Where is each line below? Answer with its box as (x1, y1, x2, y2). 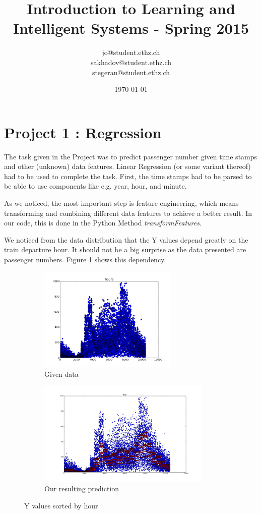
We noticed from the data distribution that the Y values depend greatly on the (4, 234, 248, 245)
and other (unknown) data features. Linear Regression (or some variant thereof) (4, 161, 251, 172)
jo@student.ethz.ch (102, 47, 160, 58)
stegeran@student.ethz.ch (92, 67, 170, 77)
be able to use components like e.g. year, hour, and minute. (4, 181, 187, 191)
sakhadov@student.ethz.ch (90, 56, 171, 67)
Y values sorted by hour (24, 500, 98, 510)
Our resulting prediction (44, 483, 119, 494)
